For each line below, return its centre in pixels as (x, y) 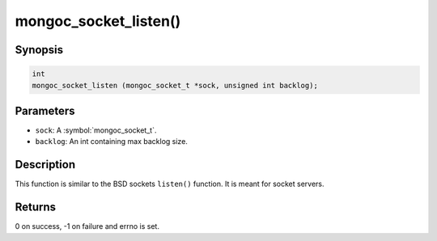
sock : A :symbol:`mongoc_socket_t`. (96, 130)
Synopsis (39, 50)
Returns (36, 207)
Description (45, 165)
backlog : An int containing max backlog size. (111, 142)
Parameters (45, 110)
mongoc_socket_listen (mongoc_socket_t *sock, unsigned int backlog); (175, 85)
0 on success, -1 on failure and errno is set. (87, 226)
